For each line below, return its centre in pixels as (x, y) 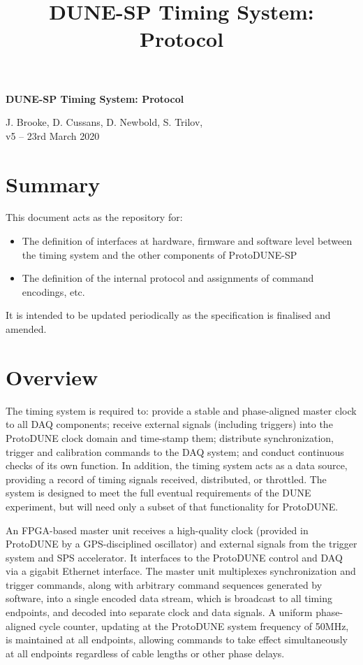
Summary (53, 184)
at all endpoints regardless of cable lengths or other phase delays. (145, 653)
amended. (26, 329)
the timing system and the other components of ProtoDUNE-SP (160, 254)
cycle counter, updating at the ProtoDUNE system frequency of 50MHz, (194, 625)
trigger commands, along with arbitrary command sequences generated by (164, 584)
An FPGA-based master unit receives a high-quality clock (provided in (157, 530)
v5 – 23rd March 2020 (53, 135)
